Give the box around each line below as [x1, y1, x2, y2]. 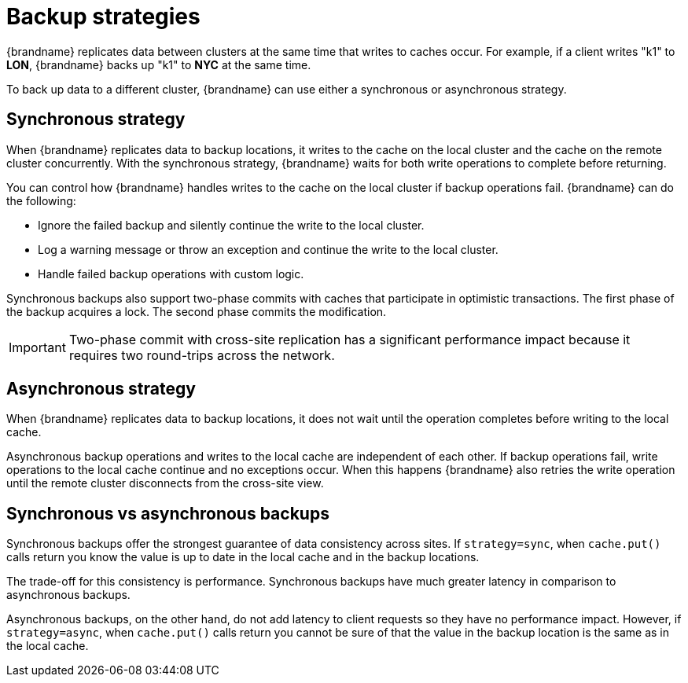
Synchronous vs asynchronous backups [6, 503, 329, 523]
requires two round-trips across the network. [68, 347, 335, 363]
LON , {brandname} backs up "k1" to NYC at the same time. [6, 57, 311, 72]
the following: [6, 193, 76, 207]
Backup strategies [6, 3, 201, 30]
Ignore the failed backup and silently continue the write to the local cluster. [38, 218, 425, 232]
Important [9, 339, 66, 355]
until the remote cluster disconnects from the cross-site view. [6, 476, 324, 490]
